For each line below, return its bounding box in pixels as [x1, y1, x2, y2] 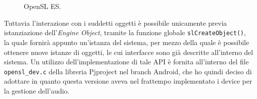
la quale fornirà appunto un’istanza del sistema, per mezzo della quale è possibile [4, 37, 249, 48]
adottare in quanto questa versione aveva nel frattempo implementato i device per [4, 76, 252, 86]
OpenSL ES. [24, 1, 61, 11]
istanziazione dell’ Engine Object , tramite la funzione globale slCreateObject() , [4, 27, 246, 38]
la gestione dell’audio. [4, 86, 70, 96]
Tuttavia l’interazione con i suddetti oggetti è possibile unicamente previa [4, 17, 227, 28]
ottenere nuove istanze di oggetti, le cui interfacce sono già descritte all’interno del [4, 47, 253, 57]
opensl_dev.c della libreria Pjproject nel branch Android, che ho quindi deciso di [4, 66, 252, 76]
